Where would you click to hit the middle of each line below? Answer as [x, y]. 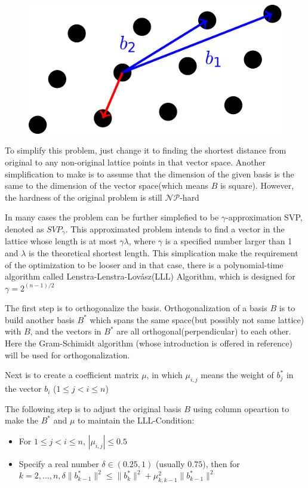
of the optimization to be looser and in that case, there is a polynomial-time [144, 264]
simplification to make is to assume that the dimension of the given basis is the [150, 174]
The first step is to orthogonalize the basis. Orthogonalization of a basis [136, 308]
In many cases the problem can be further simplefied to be [112, 217]
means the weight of [237, 375]
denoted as [24, 228]
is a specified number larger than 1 [229, 241]
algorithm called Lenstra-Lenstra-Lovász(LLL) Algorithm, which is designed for [150, 276]
